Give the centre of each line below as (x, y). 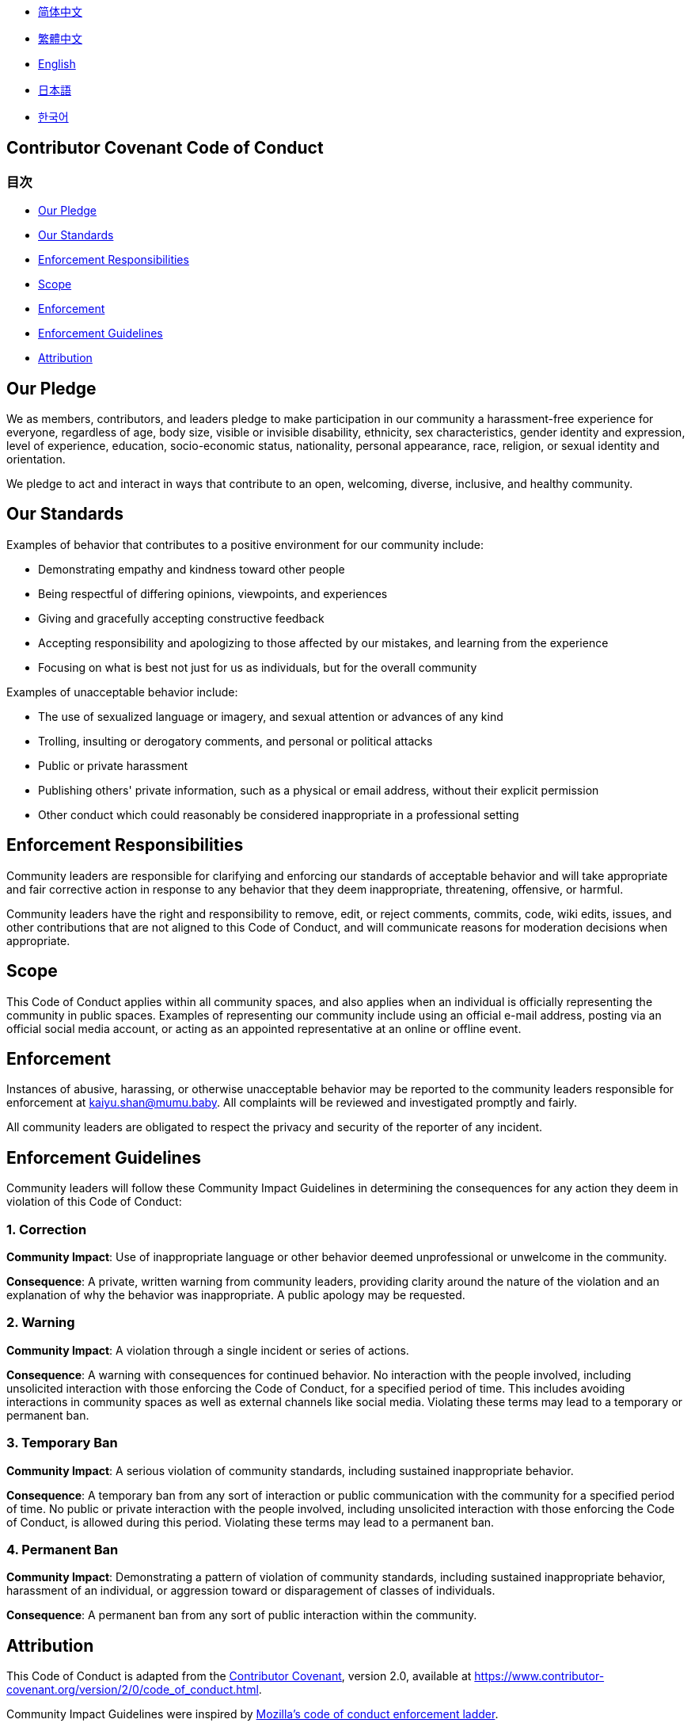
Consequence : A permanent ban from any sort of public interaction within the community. (242, 1615)
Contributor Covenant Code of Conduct (165, 148)
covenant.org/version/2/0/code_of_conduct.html (133, 1690)
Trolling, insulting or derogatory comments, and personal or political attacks (235, 741)
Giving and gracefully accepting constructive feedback (181, 618)
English (57, 64)
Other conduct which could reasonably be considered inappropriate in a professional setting (279, 814)
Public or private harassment (113, 765)
